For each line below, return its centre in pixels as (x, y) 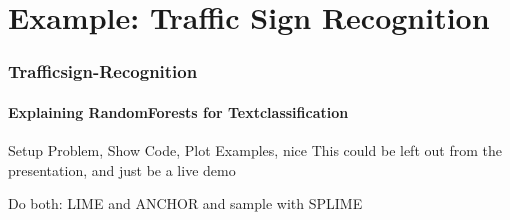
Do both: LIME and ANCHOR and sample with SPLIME (185, 203)
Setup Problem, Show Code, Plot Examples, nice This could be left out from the (255, 150)
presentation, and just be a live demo (122, 169)
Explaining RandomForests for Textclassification (178, 111)
